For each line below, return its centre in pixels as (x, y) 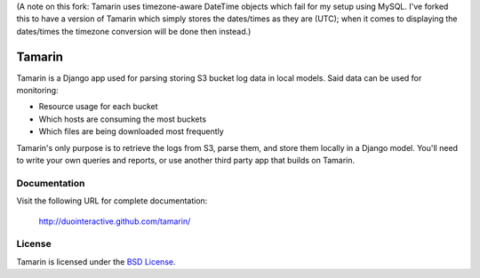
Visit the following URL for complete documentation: (112, 201)
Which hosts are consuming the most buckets (123, 119)
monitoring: (37, 91)
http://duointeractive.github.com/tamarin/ (115, 221)
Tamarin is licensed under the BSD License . (96, 261)
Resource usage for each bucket (99, 107)
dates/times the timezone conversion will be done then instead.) (134, 31)
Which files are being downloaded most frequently (131, 131)
